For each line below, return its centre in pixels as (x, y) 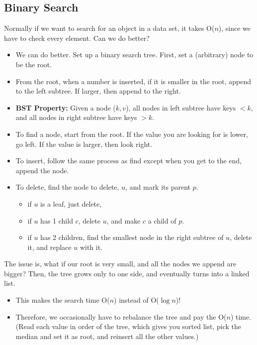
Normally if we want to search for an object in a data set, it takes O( (109, 28)
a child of (162, 220)
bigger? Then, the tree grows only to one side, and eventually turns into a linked (127, 273)
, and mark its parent (158, 187)
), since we (235, 28)
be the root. (34, 64)
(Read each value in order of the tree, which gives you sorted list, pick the (128, 326)
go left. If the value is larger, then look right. (84, 144)
